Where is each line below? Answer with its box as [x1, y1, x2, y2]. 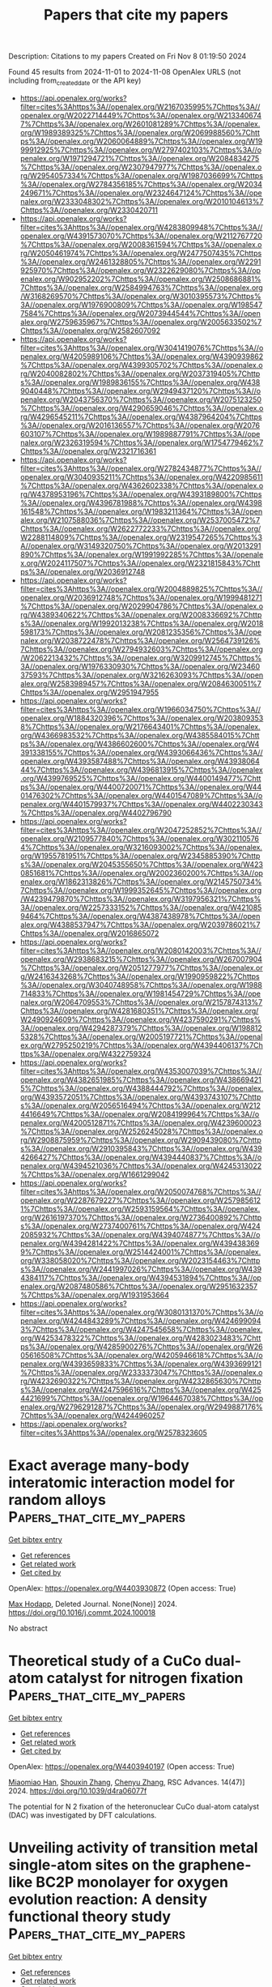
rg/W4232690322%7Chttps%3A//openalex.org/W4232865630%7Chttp [19, 1376, 261, 1386]
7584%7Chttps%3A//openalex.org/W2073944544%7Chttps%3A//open [19, 308, 261, 318]
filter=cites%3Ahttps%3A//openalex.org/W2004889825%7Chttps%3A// [19, 583, 263, 593]
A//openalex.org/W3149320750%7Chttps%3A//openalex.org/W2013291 [19, 541, 261, 550]
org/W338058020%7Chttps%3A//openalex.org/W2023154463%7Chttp [19, 1255, 261, 1265]
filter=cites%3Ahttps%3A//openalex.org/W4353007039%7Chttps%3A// [19, 1066, 262, 1075]
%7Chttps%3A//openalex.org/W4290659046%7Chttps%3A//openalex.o [19, 403, 264, 412]
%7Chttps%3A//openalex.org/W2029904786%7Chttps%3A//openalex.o [19, 601, 264, 611]
